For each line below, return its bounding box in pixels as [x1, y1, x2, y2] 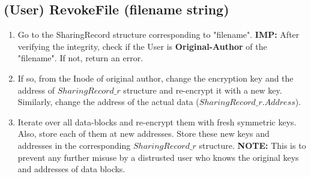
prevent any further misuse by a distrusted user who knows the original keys [17, 151, 299, 163]
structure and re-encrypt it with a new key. [123, 83, 282, 96]
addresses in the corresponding [17, 139, 131, 151]
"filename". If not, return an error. [17, 52, 143, 64]
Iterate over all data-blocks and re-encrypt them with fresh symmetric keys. [17, 115, 297, 128]
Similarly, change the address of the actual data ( [17, 95, 199, 108]
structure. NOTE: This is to [199, 139, 306, 151]
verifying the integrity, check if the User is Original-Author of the [17, 40, 267, 52]
